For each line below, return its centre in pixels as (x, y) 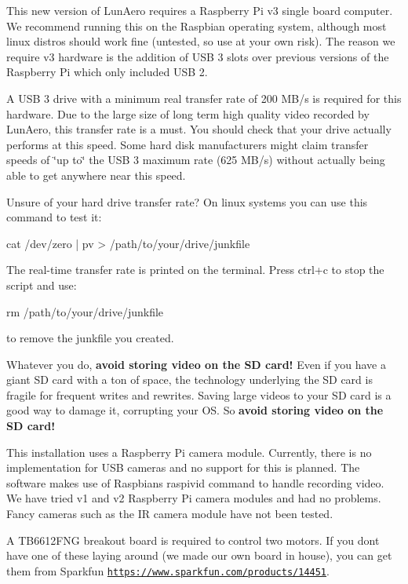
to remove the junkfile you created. (90, 338)
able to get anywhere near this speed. (96, 175)
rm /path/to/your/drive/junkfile (85, 311)
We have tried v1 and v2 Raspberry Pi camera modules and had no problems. (194, 498)
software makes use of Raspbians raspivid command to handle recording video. (195, 482)
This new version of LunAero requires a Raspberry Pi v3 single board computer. (200, 10)
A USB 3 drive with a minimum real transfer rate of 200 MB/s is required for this (204, 98)
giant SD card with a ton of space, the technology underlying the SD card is (189, 380)
